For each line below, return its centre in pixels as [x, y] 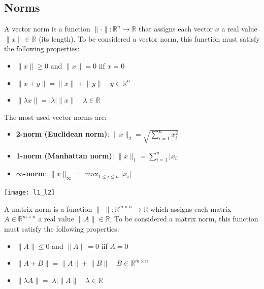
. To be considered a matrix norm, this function [184, 219]
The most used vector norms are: [55, 117]
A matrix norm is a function [48, 208]
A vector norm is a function [47, 29]
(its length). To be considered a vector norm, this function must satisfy [149, 38]
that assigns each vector [176, 29]
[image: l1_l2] [30, 193]
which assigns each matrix [191, 208]
